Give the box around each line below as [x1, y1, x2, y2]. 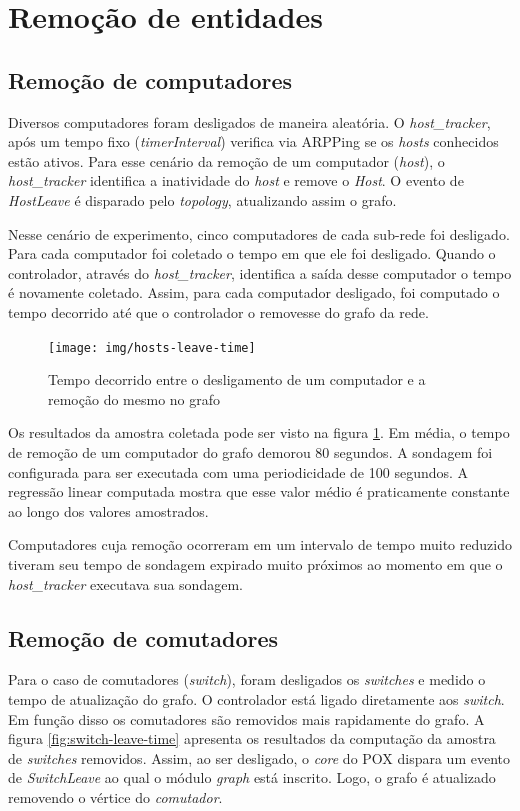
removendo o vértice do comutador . [8, 786, 223, 807]
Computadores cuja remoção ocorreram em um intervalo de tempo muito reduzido [8, 534, 512, 555]
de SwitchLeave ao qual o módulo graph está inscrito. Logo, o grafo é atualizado [8, 767, 496, 788]
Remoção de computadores [8, 64, 293, 95]
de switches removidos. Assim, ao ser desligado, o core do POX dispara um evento [8, 747, 510, 768]
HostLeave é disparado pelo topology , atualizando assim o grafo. [8, 189, 397, 210]
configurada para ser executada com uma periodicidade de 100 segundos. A [8, 461, 469, 482]
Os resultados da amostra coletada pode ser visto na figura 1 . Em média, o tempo [8, 422, 510, 443]
